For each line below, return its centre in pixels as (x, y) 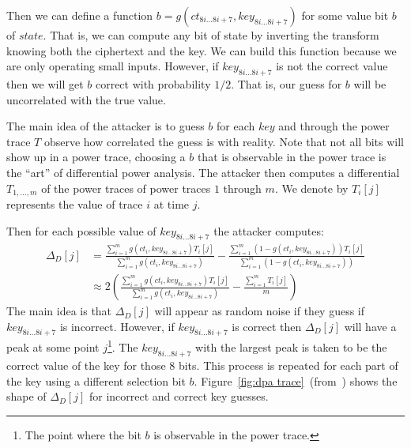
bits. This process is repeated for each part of (288, 365)
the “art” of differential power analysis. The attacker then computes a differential (203, 172)
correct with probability (153, 83)
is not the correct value (332, 66)
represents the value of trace (75, 204)
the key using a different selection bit (96, 380)
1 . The (123, 346)
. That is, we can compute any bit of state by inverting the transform (211, 35)
